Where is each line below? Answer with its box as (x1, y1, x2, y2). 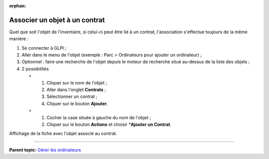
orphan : (9, 3, 26, 8)
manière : (9, 36, 29, 42)
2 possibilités (21, 66, 49, 72)
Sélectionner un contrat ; (46, 93, 98, 99)
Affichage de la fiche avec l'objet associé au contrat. (9, 131, 117, 137)
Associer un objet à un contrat (9, 15, 105, 24)
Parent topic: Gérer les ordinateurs (9, 147, 81, 153)
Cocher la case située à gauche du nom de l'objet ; (46, 114, 151, 120)
